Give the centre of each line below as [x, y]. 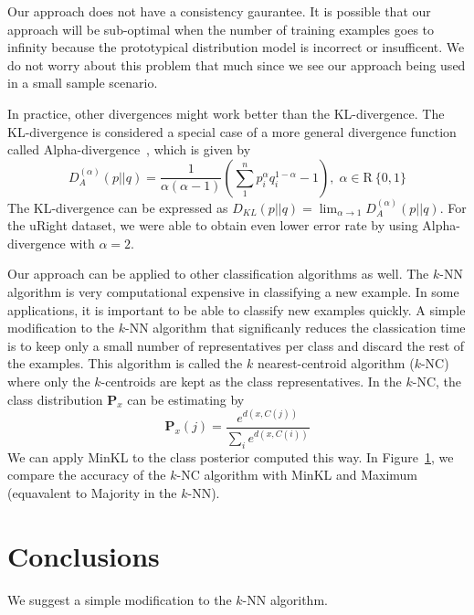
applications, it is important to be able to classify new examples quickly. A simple [237, 309]
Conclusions [84, 555]
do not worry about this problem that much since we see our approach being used [237, 64]
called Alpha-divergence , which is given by [129, 149]
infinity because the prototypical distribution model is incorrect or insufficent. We [236, 47]
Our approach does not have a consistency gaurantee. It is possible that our [219, 11]
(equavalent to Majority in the [92, 492]
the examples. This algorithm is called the [125, 363]
